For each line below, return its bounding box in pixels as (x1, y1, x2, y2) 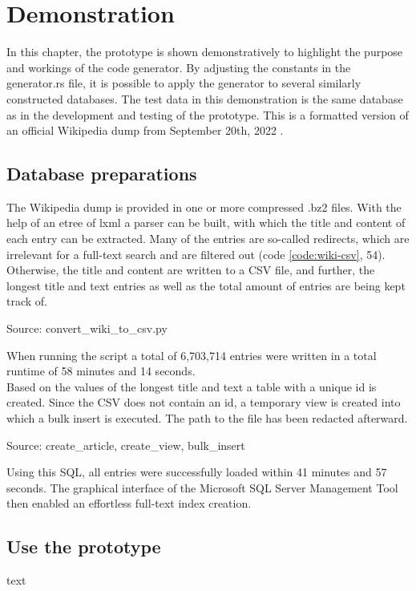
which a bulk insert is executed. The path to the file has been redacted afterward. (6, 410, 408, 427)
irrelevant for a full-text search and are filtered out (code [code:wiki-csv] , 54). (6, 245, 386, 262)
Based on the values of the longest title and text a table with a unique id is (6, 378, 377, 395)
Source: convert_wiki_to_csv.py (6, 320, 168, 337)
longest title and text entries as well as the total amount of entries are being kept (6, 277, 406, 293)
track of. (6, 293, 47, 310)
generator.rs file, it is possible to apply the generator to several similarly (6, 75, 361, 91)
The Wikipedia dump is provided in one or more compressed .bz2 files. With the (6, 198, 402, 215)
